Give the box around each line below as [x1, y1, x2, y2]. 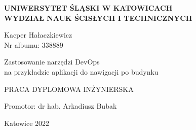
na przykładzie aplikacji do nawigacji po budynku [4, 66, 159, 77]
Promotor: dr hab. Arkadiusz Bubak [4, 101, 117, 111]
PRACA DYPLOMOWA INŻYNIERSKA [4, 83, 134, 94]
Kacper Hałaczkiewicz [4, 29, 72, 40]
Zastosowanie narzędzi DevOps [4, 56, 100, 67]
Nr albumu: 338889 [4, 39, 63, 50]
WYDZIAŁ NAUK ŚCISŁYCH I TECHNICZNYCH [4, 12, 192, 23]
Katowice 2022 [4, 117, 50, 128]
